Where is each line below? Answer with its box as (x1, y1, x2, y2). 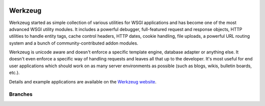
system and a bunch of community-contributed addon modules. (9, 40, 138, 46)
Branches (9, 91, 33, 98)
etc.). (9, 70, 20, 76)
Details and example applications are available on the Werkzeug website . (9, 79, 157, 84)
